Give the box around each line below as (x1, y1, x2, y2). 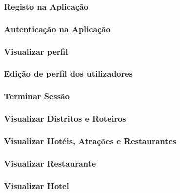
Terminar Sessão (4, 90, 70, 102)
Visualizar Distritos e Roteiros (4, 112, 126, 125)
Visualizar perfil (4, 45, 68, 57)
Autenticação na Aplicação (4, 22, 111, 35)
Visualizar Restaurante (4, 157, 96, 169)
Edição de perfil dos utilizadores (4, 67, 133, 80)
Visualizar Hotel (4, 179, 69, 192)
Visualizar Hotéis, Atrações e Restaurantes (4, 134, 177, 147)
